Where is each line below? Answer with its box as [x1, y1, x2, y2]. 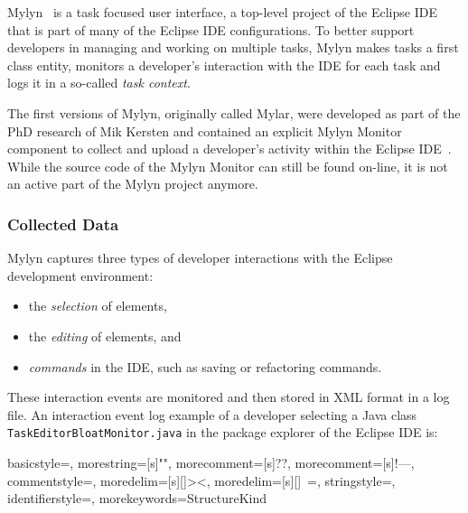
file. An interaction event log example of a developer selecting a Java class [7, 405, 417, 424]
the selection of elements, [28, 296, 167, 315]
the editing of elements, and [28, 326, 182, 345]
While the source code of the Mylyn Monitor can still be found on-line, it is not [7, 156, 448, 175]
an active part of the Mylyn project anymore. [7, 174, 258, 193]
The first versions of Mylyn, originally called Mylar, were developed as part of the [7, 103, 461, 122]
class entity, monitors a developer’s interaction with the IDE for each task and [7, 55, 441, 74]
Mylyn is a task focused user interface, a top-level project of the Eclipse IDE [7, 3, 437, 21]
